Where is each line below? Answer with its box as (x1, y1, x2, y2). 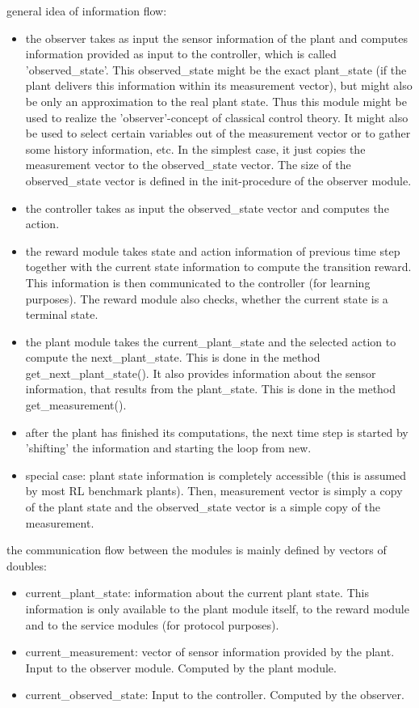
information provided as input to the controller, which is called (25, 45, 337, 62)
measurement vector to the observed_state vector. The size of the (25, 156, 351, 173)
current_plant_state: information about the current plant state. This (25, 584, 369, 601)
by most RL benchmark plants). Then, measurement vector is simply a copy (25, 482, 403, 499)
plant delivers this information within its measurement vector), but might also (25, 77, 413, 94)
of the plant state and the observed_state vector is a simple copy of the (25, 498, 380, 515)
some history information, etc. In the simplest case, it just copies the (25, 140, 366, 157)
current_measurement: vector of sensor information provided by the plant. (25, 643, 395, 660)
